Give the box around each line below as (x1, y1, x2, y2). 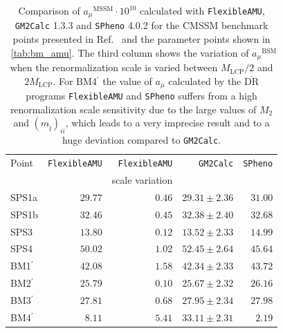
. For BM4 (53, 73, 97, 88)
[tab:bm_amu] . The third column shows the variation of (10, 45, 249, 59)
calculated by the (168, 73, 241, 88)
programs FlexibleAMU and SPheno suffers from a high (26, 88, 257, 103)
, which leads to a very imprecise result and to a (65, 115, 270, 130)
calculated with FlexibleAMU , (139, 3, 265, 17)
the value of (102, 73, 152, 88)
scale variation (111, 173, 173, 187)
